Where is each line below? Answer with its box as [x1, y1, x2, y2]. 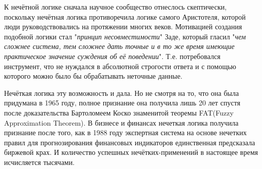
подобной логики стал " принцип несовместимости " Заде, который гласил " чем [4, 31, 246, 41]
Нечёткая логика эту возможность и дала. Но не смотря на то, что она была [4, 87, 239, 98]
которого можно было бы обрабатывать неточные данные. [4, 71, 182, 81]
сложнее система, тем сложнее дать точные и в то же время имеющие [4, 41, 235, 51]
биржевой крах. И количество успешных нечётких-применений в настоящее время [4, 147, 258, 157]
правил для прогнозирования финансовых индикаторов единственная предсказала [4, 137, 255, 147]
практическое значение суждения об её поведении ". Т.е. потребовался [4, 50, 220, 61]
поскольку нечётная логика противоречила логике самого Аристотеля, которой [4, 11, 246, 22]
